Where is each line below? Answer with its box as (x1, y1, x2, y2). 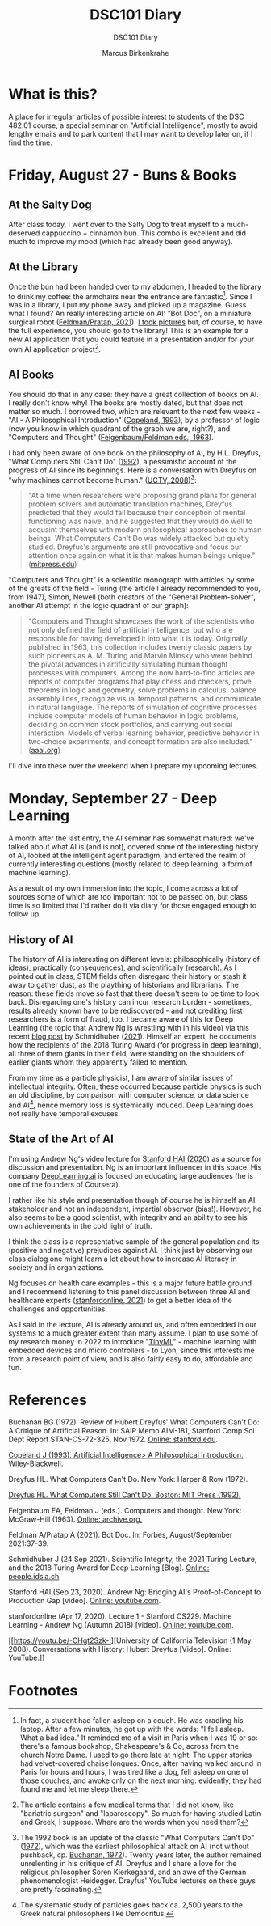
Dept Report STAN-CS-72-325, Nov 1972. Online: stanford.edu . (8, 1434, 219, 1445)
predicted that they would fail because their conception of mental (27, 508, 246, 518)
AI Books (8, 368, 55, 382)
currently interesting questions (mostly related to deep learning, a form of (8, 859, 252, 869)
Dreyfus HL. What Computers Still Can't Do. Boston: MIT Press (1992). (8, 1490, 241, 1500)
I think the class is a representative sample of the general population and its (8, 1236, 260, 1247)
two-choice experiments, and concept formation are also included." (27, 737, 253, 747)
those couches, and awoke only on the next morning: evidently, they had (19, 1776, 262, 1785)
